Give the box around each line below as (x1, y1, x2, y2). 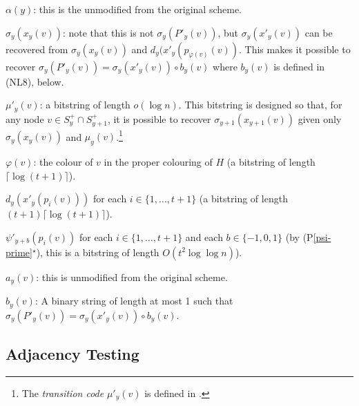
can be (304, 25, 333, 39)
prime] (6, 244, 32, 259)
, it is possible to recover (107, 111, 211, 126)
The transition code (21, 385, 104, 400)
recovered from (6, 41, 68, 56)
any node (6, 111, 44, 126)
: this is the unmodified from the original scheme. (33, 2, 242, 16)
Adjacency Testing (6, 343, 139, 365)
